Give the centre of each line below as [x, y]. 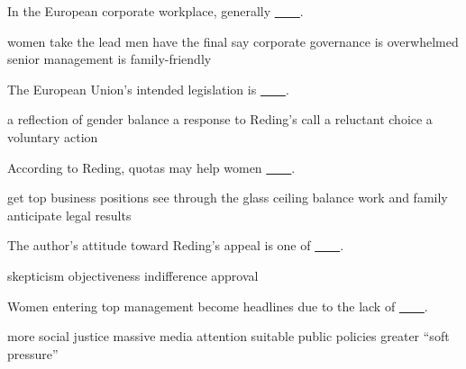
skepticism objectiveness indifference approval [133, 275]
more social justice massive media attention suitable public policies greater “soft [228, 336]
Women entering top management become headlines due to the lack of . [218, 306]
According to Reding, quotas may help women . [151, 167]
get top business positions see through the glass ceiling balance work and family [228, 198]
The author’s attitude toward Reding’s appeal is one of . [176, 245]
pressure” [33, 353]
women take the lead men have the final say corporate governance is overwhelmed [233, 41]
